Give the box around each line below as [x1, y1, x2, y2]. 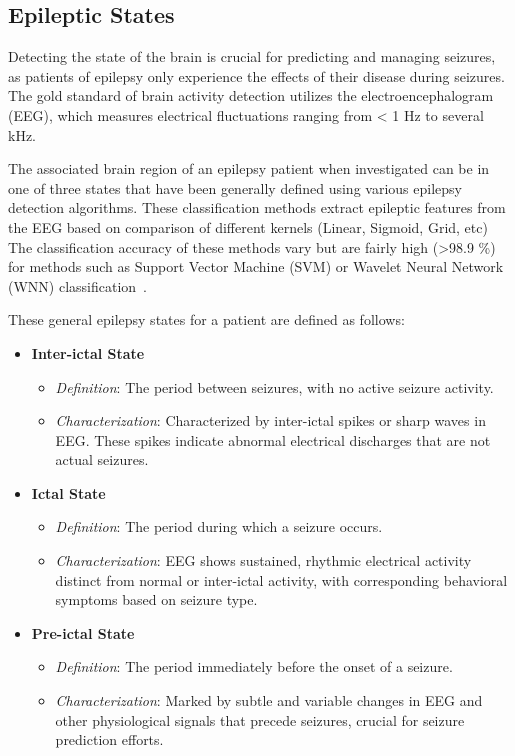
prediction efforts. [55, 729, 164, 750]
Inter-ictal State [31, 342, 145, 363]
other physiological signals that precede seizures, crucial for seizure [55, 709, 465, 730]
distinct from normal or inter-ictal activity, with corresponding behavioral [55, 569, 508, 590]
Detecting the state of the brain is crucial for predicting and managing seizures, [8, 46, 496, 67]
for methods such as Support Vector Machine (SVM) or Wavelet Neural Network [8, 256, 504, 277]
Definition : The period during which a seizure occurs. [55, 516, 383, 537]
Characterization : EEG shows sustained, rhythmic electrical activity [55, 550, 472, 571]
